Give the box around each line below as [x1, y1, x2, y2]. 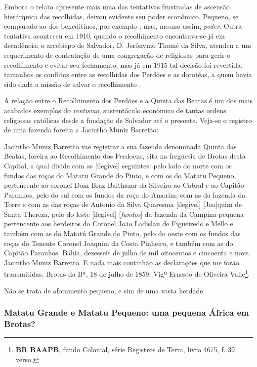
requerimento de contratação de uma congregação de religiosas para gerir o [4, 49, 231, 60]
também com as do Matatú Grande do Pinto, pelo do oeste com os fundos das [4, 228, 241, 239]
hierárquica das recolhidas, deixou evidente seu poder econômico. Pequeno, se [4, 11, 239, 21]
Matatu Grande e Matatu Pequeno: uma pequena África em [4, 306, 249, 319]
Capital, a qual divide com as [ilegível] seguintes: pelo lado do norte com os [4, 160, 232, 170]
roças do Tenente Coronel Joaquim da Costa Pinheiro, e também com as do [4, 238, 233, 248]
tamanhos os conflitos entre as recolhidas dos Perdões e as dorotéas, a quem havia [4, 69, 252, 80]
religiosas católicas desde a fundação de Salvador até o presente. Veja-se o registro [4, 115, 252, 125]
